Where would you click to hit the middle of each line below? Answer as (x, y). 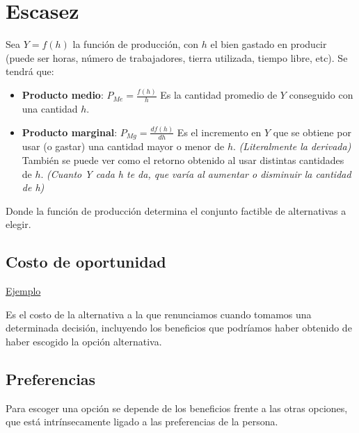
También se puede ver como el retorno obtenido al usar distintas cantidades (183, 160)
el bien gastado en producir (269, 44)
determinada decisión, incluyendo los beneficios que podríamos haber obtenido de (179, 328)
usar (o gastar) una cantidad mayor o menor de (123, 146)
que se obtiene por (312, 132)
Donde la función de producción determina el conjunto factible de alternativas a (176, 210)
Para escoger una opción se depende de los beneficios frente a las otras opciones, (177, 408)
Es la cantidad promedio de (219, 95)
